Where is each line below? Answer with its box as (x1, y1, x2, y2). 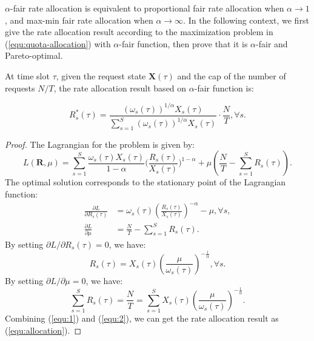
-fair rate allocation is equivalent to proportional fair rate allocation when (10, 2, 284, 14)
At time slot (5, 69, 50, 82)
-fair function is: (194, 81, 254, 94)
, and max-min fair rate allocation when (5, 13, 153, 26)
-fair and (256, 37, 288, 50)
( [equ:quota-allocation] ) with (5, 37, 111, 50)
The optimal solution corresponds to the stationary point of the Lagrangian (5, 176, 286, 188)
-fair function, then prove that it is (119, 37, 248, 50)
